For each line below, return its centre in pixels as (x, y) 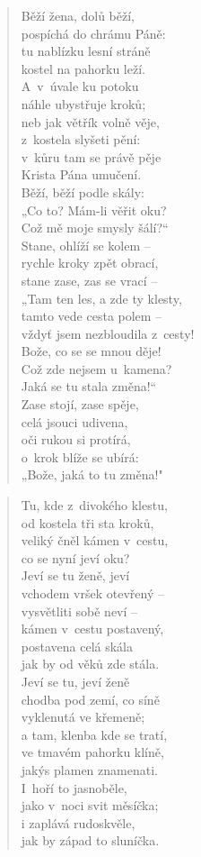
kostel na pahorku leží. (83, 68)
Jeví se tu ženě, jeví (75, 575)
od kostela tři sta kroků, (87, 522)
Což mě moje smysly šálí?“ (95, 228)
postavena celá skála (77, 646)
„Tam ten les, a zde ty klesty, (101, 298)
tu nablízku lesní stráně (86, 51)
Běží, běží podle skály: (83, 191)
